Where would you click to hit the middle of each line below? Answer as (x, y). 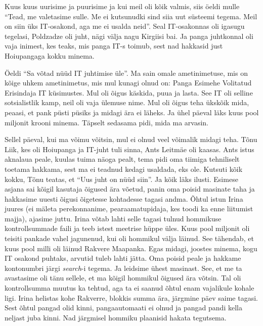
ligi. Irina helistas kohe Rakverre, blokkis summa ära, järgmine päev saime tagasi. (131, 297)
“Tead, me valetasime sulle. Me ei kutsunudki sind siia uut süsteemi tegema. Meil (131, 16)
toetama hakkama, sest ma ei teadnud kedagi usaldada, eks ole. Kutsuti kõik (124, 169)
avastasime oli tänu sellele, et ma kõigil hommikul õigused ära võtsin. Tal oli (123, 278)
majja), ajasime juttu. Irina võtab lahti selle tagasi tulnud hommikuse (113, 218)
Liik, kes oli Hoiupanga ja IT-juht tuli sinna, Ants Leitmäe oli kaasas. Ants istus (129, 149)
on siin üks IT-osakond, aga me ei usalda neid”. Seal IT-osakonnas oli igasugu (125, 26)
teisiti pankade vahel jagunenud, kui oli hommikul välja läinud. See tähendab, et (129, 238)
